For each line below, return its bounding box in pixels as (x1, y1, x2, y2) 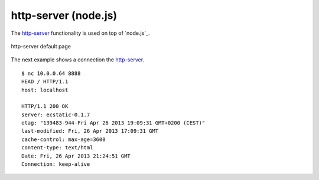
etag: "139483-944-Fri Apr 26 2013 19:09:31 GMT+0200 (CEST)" (21, 120, 206, 126)
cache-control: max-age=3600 (21, 136, 106, 143)
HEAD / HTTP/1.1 (21, 78, 69, 85)
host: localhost (21, 86, 69, 93)
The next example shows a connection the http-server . (11, 56, 145, 63)
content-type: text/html (21, 145, 93, 151)
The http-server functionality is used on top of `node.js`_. (11, 30, 150, 37)
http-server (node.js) (11, 9, 118, 22)
